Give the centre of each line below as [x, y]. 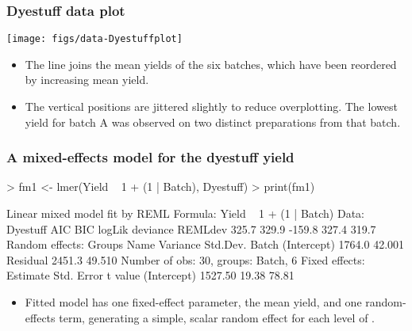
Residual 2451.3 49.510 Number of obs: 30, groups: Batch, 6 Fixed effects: [186, 259]
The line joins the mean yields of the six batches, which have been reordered [211, 64]
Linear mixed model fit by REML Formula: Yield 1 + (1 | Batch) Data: [185, 213]
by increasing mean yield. [87, 80]
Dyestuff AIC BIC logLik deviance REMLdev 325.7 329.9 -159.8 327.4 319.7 [191, 228]
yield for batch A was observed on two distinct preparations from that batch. [213, 122]
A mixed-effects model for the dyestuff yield [150, 157]
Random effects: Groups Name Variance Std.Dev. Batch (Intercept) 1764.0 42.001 [206, 244]
